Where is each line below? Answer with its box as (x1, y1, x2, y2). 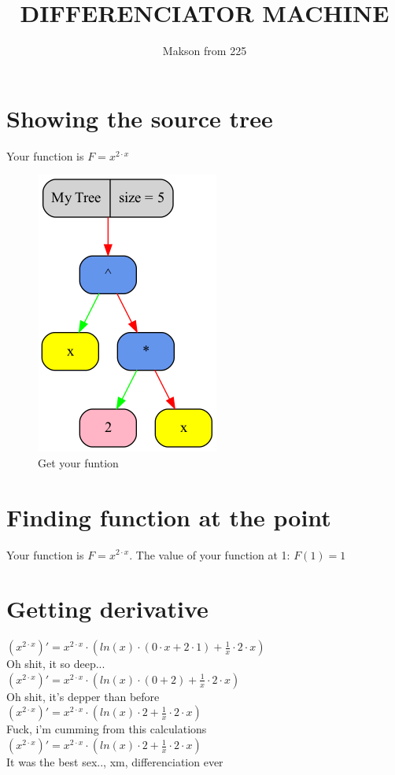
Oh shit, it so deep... (6, 655, 105, 672)
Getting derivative (6, 592, 209, 625)
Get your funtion (38, 454, 119, 471)
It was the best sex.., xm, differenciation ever (6, 754, 223, 770)
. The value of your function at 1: (129, 546, 290, 563)
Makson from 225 (162, 42, 247, 59)
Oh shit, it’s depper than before (6, 688, 160, 704)
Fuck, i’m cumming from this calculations (6, 721, 207, 737)
